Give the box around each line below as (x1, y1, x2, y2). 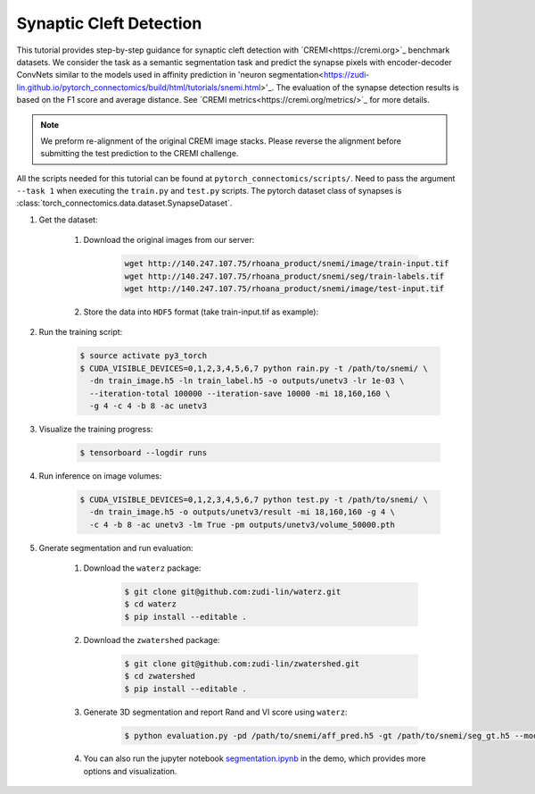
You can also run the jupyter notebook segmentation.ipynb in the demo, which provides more (83, 753, 426, 764)
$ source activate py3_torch (79, 351, 208, 361)
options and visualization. (83, 765, 177, 776)
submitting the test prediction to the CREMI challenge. (40, 148, 239, 159)
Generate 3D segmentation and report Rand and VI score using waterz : (83, 706, 348, 717)
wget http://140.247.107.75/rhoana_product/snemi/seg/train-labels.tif (124, 271, 445, 281)
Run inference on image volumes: (38, 470, 162, 481)
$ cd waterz (124, 599, 177, 609)
